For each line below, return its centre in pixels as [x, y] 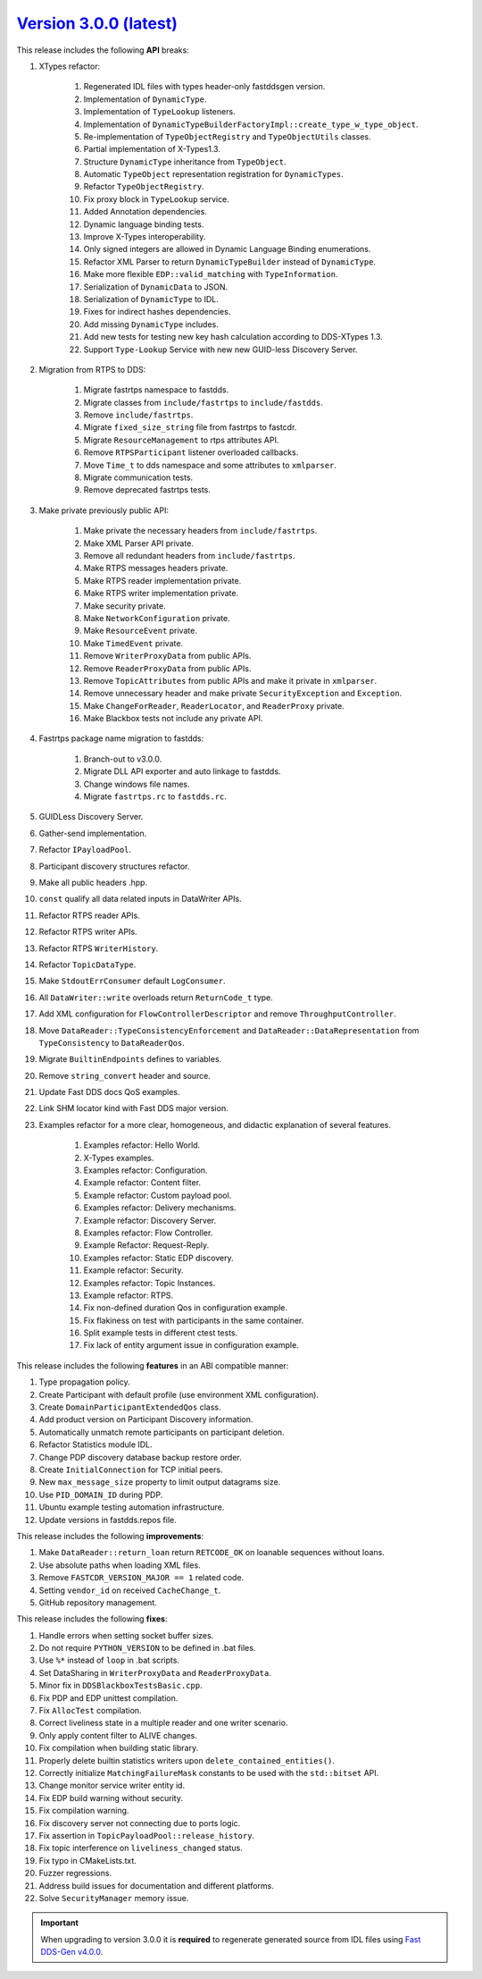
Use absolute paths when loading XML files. [120, 1565]
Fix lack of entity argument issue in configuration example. [191, 1345]
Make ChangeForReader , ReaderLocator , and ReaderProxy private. [214, 705]
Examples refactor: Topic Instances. [150, 1283]
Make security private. [125, 606]
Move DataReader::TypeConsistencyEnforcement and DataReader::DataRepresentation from [229, 1030]
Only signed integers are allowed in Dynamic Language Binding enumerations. [227, 249]
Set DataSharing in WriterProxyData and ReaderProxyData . [155, 1672]
